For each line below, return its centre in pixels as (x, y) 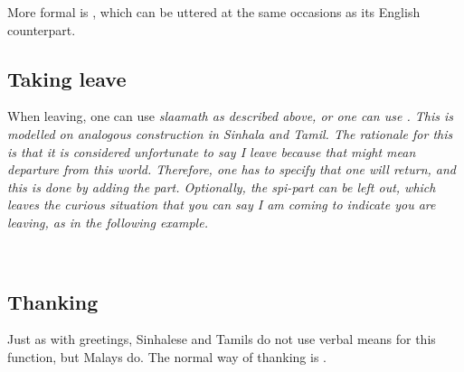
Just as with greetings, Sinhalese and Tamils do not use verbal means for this (222, 339)
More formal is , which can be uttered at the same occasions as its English (214, 12)
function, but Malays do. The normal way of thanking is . (167, 356)
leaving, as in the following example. (108, 222)
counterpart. (42, 29)
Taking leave (67, 78)
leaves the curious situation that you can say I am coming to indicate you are (222, 205)
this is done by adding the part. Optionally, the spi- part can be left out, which (222, 186)
